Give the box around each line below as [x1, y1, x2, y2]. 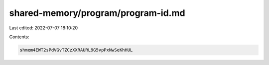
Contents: [9, 34, 29, 40]
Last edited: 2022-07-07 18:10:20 [9, 25, 78, 31]
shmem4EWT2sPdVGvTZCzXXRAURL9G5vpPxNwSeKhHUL [19, 47, 133, 53]
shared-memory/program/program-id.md [9, 7, 185, 18]
